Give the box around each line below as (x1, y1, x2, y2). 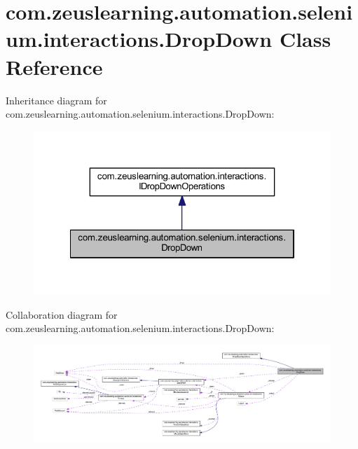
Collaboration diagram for (6, 307, 118, 322)
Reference (6, 52, 103, 81)
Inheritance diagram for (6, 92, 107, 107)
